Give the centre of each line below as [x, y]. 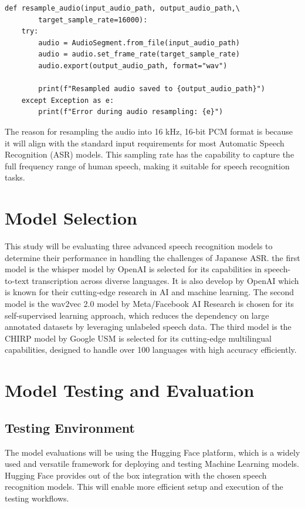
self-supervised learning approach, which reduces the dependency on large [137, 315]
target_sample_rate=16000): [93, 20]
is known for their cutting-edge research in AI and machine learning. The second [150, 292]
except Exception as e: [68, 100]
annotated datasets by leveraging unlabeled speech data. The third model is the [148, 327]
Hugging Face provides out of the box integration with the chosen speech [136, 475]
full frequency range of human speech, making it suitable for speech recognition [147, 166]
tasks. [15, 177]
